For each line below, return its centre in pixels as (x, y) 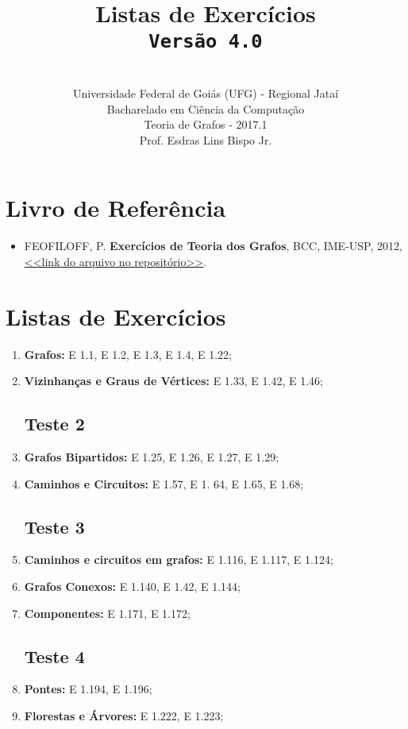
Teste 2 (54, 424)
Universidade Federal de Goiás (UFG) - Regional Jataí (206, 93)
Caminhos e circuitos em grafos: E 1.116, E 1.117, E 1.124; (179, 559)
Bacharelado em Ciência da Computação (206, 108)
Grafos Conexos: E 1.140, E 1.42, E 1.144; (132, 586)
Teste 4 (54, 656)
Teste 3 (54, 526)
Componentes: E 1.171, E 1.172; (107, 613)
